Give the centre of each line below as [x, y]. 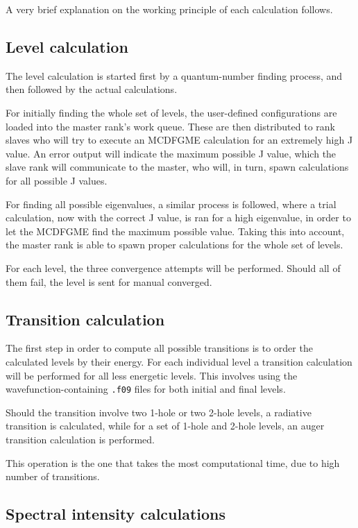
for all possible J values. [57, 180]
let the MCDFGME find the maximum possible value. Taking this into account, [175, 231]
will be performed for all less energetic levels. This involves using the [152, 375]
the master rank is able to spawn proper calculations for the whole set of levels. [174, 245]
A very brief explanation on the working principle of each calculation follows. [169, 9]
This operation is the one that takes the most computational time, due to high [173, 462]
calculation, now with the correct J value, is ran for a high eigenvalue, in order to [178, 218]
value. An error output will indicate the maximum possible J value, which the [171, 153]
